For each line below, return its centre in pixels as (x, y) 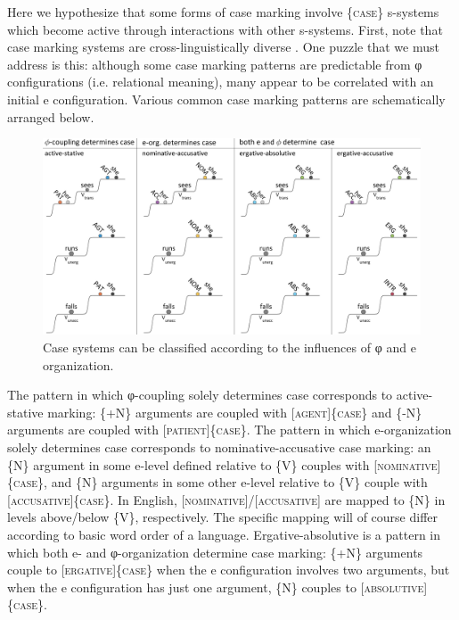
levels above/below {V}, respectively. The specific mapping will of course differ (222, 517)
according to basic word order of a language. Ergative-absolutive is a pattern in (224, 534)
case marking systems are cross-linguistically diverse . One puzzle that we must (223, 47)
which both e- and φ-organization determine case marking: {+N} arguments (215, 552)
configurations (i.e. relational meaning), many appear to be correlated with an (221, 82)
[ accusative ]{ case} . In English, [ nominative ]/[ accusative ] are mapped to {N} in (226, 499)
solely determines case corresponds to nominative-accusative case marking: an (219, 447)
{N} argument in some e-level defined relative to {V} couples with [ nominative (222, 464)
